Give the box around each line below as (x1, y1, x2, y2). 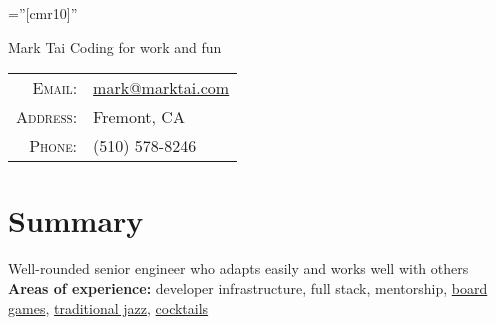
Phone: (29, 134, 78, 158)
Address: (16, 105, 78, 129)
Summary (8, 200, 144, 241)
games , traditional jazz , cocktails (8, 297, 209, 318)
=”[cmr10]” (8, 3, 78, 23)
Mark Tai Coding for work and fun (8, 36, 222, 57)
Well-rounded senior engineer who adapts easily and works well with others (8, 258, 469, 279)
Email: (32, 76, 78, 100)
